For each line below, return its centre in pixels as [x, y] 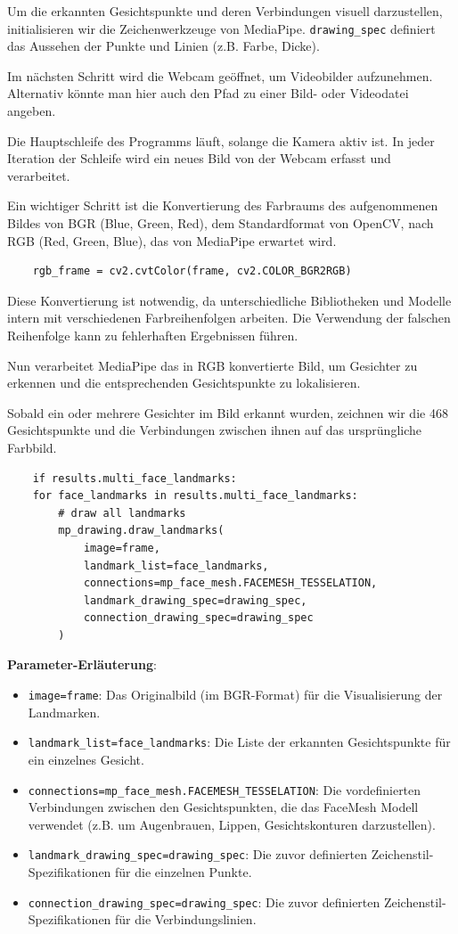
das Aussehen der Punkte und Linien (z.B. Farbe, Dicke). [164, 46]
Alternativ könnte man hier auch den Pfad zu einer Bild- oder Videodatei [208, 93]
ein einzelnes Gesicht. [86, 759]
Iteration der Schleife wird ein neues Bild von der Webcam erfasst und [199, 158]
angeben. [32, 111]
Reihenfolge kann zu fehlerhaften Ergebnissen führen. [153, 335]
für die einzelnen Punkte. [184, 872]
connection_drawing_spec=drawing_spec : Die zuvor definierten [204, 901]
